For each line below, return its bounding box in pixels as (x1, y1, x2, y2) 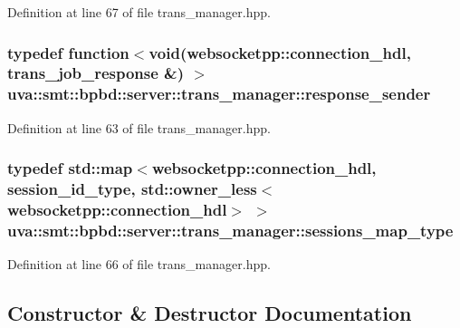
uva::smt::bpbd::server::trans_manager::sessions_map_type (7, 218, 454, 241)
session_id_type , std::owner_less (7, 178, 257, 200)
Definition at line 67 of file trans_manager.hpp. (7, 3, 271, 21)
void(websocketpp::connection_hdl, (149, 41, 411, 63)
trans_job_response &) (7, 62, 185, 84)
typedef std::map (7, 157, 133, 179)
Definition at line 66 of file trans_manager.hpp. (7, 255, 271, 274)
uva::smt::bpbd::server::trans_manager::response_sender (7, 82, 431, 105)
